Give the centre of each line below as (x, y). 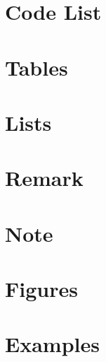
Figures (41, 289)
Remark (44, 178)
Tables (37, 67)
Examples (52, 344)
